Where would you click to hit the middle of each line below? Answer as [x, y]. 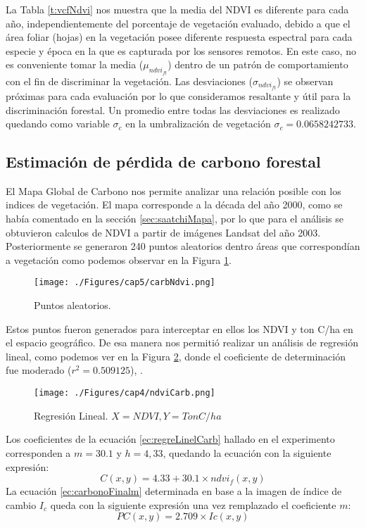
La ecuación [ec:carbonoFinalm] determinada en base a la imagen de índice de [174, 491]
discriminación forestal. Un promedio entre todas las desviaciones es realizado [173, 109]
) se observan [305, 81]
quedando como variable [58, 124]
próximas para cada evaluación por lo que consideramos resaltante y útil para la [178, 95]
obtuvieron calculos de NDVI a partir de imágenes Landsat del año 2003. [163, 232]
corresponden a [38, 452]
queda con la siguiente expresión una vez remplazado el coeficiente [193, 504]
